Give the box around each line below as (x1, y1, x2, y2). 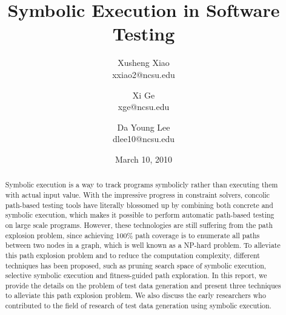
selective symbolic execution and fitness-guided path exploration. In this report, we (5, 270, 267, 281)
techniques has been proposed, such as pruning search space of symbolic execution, (5, 260, 267, 270)
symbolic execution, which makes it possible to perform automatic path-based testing (5, 210, 274, 220)
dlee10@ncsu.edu (113, 132, 175, 145)
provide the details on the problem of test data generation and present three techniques (5, 280, 281, 290)
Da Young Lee (117, 120, 170, 133)
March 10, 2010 (115, 152, 173, 165)
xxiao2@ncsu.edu (112, 68, 175, 80)
